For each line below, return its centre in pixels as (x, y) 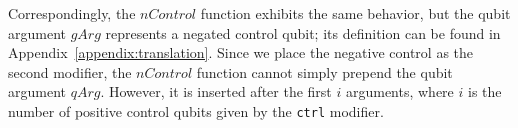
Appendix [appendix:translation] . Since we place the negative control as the (240, 52)
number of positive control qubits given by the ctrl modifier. (196, 110)
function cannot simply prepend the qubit (324, 71)
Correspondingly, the (72, 13)
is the (485, 91)
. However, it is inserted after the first (216, 91)
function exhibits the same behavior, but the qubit (355, 13)
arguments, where (399, 91)
